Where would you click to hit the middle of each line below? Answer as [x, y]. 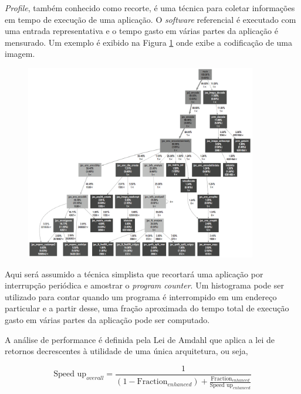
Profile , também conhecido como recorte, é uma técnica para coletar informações [150, 8]
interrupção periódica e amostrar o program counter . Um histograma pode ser [144, 285]
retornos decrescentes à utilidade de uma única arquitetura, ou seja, [126, 351]
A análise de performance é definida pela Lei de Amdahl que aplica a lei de [140, 339]
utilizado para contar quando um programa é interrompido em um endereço [141, 296]
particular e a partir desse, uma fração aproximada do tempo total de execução [147, 308]
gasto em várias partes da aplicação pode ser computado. [107, 320]
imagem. [20, 54]
